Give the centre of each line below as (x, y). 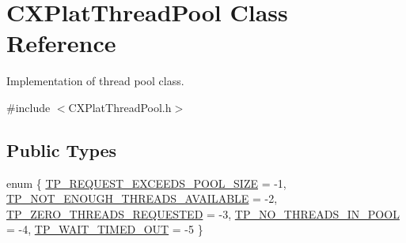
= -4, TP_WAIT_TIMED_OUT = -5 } (105, 229)
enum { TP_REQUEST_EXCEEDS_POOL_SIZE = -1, (146, 183)
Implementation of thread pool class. (95, 81)
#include (28, 107)
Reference (61, 43)
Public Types (62, 150)
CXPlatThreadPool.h (120, 107)
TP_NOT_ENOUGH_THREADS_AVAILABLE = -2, (142, 198)
